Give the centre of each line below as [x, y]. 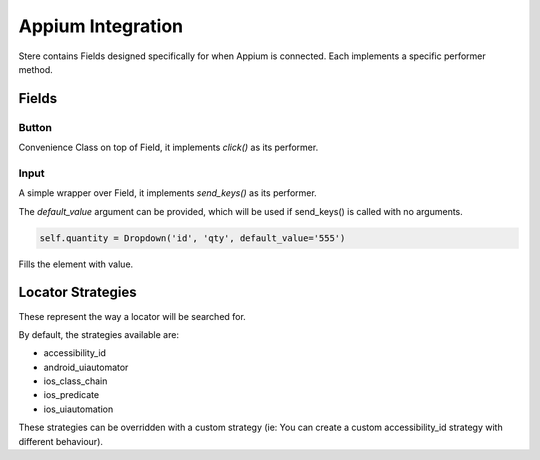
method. [36, 69]
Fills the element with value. [76, 264]
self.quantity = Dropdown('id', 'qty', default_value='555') [192, 238]
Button [35, 127]
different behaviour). [61, 441]
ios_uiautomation [78, 409]
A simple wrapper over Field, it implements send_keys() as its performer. [167, 193]
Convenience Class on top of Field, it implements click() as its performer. [168, 147]
